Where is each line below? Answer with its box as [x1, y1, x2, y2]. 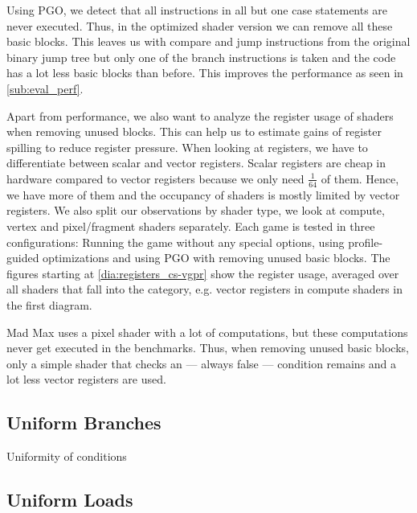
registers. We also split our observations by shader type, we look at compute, [6, 202, 385, 219]
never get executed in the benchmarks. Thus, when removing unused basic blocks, [6, 339, 409, 356]
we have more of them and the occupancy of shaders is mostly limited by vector [6, 186, 400, 203]
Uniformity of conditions [6, 448, 127, 465]
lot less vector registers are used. [6, 371, 166, 388]
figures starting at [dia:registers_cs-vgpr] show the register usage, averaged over [6, 265, 399, 281]
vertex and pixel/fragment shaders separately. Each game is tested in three [6, 217, 375, 234]
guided [6, 249, 39, 266]
